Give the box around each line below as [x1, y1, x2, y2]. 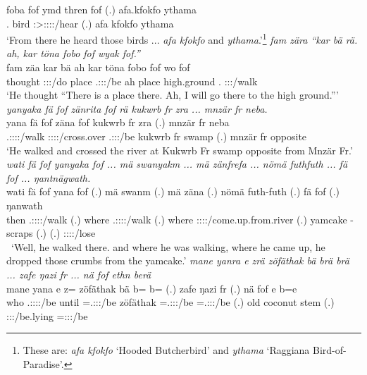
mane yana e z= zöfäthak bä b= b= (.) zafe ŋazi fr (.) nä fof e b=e [6, 281, 297, 295]
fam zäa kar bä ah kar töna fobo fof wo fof [6, 60, 190, 75]
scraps [6, 226, 33, 240]
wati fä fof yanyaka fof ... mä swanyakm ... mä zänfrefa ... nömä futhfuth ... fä [6, 156, 348, 171]
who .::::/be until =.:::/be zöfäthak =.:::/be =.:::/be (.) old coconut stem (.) [6, 295, 335, 309]
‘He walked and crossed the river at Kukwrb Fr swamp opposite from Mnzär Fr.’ [6, 142, 353, 157]
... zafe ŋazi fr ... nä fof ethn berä [6, 266, 151, 281]
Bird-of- [313, 343, 347, 357]
